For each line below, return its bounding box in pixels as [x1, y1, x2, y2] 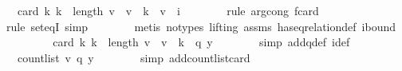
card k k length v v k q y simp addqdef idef [53, 34, 350, 50]
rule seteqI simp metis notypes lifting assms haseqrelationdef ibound [6, 18, 396, 34]
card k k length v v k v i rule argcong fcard [17, 2, 319, 18]
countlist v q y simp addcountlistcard [17, 49, 250, 65]
